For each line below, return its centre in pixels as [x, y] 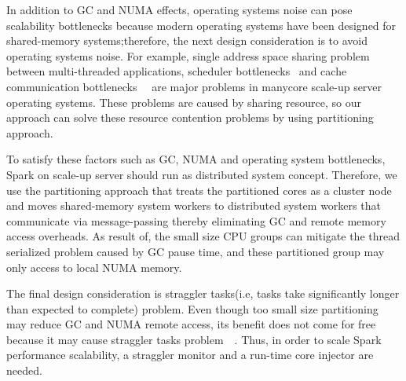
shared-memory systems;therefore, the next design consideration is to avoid [187, 40]
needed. [24, 370]
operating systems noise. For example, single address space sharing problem [188, 55]
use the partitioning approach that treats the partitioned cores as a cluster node [199, 190]
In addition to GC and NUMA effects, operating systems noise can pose [179, 9]
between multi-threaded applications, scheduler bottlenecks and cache [177, 71]
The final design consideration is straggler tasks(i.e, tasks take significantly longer [203, 293]
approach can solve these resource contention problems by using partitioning [190, 117]
